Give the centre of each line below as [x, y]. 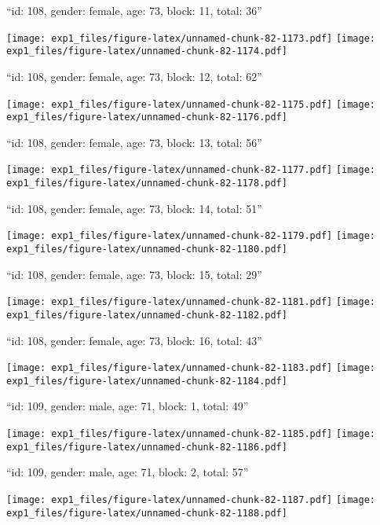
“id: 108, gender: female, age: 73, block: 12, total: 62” [134, 76]
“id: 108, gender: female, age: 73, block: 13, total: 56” [134, 142]
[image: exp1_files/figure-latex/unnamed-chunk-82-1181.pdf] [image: [191, 302]
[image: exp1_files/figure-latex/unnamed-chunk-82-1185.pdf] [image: [191, 434]
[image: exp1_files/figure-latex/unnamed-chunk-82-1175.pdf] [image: [191, 104]
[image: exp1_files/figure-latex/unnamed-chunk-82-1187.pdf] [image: [191, 499]
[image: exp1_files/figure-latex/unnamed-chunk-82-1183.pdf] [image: [191, 368]
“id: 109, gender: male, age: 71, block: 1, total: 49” [128, 406]
